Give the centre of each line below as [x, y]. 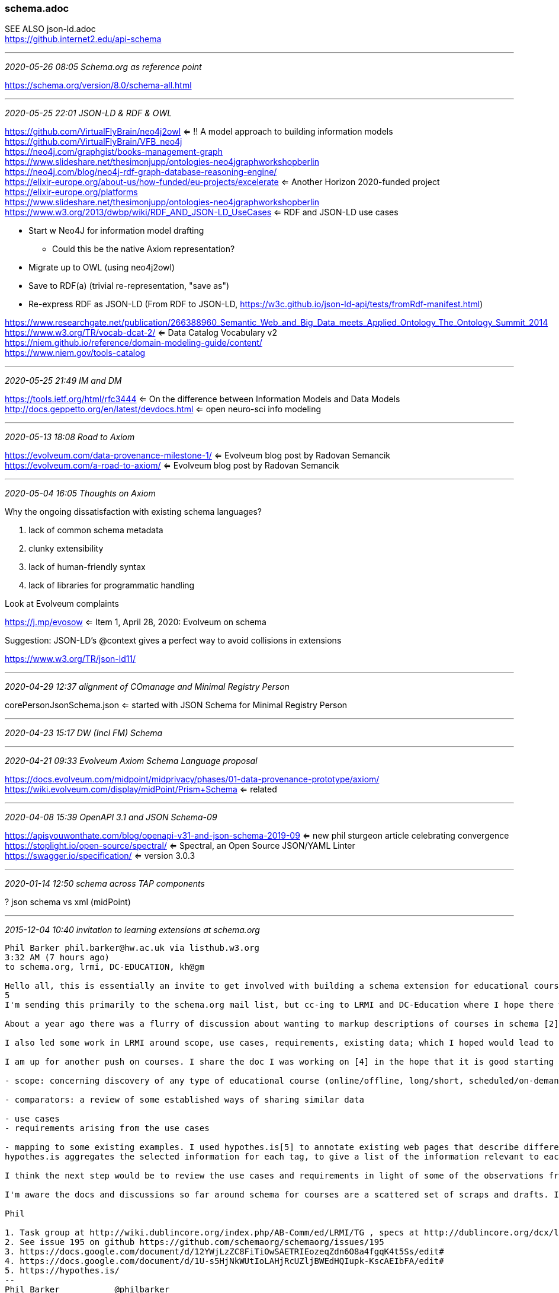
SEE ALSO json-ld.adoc [50, 29]
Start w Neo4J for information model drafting [116, 231]
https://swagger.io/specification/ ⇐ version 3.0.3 [100, 856]
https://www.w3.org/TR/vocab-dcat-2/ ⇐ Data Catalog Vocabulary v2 [141, 333]
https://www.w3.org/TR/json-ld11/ [70, 659]
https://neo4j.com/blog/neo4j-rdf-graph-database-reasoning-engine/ [141, 172]
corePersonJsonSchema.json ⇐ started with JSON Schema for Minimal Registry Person [176, 705]
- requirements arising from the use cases [107, 1128]
